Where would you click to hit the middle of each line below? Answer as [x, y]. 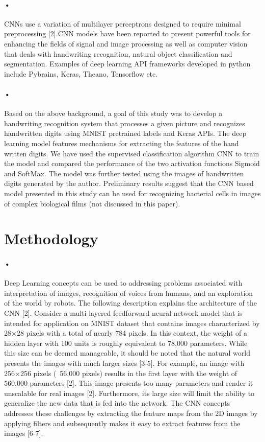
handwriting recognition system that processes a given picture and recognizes [125, 123]
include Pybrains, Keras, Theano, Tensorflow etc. [81, 73]
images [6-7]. [24, 433]
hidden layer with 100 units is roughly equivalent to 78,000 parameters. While [126, 343]
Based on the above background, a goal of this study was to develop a [113, 113]
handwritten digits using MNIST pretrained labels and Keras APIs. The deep [125, 133]
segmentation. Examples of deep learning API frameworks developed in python [127, 64]
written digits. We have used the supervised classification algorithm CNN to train [132, 153]
